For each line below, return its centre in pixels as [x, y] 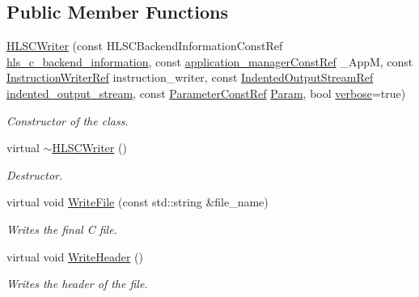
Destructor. [35, 174]
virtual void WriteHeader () [75, 256]
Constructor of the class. [68, 120]
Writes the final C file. [62, 229]
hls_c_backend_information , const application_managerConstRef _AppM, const [210, 61]
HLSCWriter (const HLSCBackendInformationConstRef [145, 46]
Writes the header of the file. [77, 284]
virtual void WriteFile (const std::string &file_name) [138, 202]
